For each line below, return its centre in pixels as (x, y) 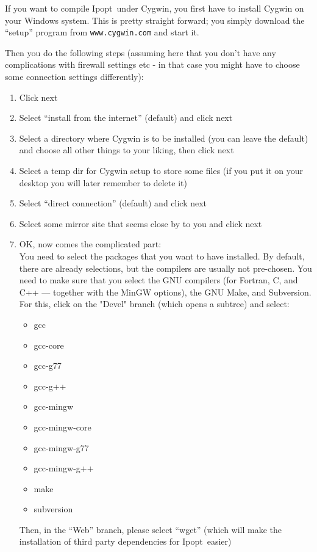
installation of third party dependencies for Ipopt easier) (125, 541)
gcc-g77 (48, 365)
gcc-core (49, 345)
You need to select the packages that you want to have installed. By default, (162, 256)
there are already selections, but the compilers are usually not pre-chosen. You (166, 268)
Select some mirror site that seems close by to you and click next (141, 223)
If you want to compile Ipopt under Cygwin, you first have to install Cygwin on (155, 8)
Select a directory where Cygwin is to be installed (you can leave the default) (164, 138)
